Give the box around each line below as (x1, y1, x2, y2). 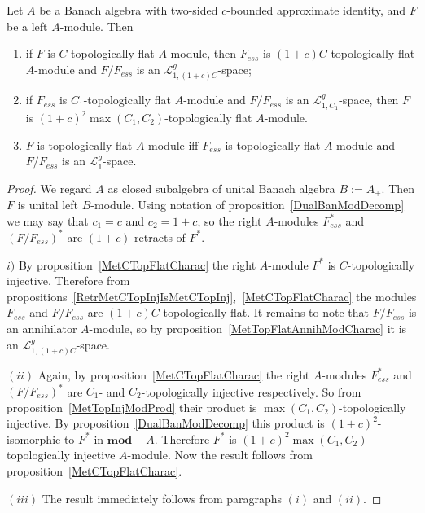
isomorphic (7, 430, 61, 447)
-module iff (144, 136, 199, 153)
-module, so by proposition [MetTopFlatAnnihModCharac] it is (89, 319, 407, 336)
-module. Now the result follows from (127, 446, 313, 463)
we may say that (7, 212, 89, 229)
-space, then (339, 91, 399, 108)
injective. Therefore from (7, 272, 130, 289)
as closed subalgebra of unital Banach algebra (107, 179, 335, 196)
